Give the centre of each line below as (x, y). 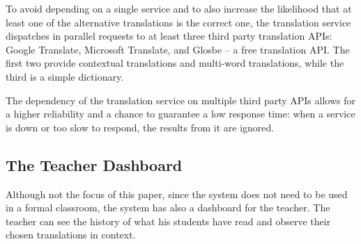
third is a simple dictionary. (65, 76)
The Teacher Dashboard (94, 164)
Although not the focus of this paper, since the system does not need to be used (177, 194)
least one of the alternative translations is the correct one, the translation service (178, 22)
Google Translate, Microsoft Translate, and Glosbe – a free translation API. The (178, 49)
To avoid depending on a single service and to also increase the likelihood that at (179, 8)
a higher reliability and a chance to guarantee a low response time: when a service (180, 114)
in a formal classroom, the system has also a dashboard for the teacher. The (168, 208)
